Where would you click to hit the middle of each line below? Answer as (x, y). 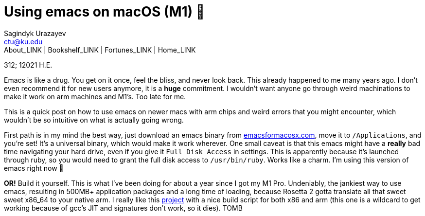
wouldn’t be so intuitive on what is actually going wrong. (94, 120)
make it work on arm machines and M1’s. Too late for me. (95, 96)
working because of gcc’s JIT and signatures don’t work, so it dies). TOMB (123, 208)
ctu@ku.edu (23, 41)
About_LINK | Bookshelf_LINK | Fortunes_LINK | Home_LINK (100, 50)
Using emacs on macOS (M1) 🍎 (105, 12)
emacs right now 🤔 (34, 168)
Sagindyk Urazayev (35, 33)
